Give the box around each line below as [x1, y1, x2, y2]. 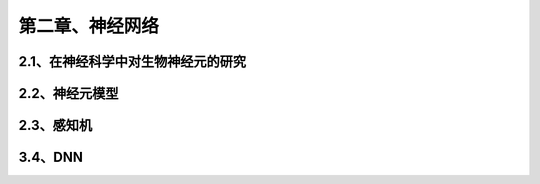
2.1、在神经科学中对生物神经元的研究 [18, 53, 247, 70]
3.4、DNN [18, 149, 84, 166]
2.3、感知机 [18, 117, 93, 134]
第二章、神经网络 [18, 15, 160, 37]
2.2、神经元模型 [18, 85, 119, 102]
